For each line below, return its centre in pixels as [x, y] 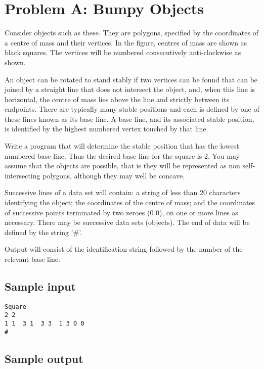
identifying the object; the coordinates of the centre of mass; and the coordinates [130, 202]
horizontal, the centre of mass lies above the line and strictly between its [117, 99]
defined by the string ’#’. [43, 232]
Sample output [44, 358]
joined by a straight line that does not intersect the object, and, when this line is [130, 89]
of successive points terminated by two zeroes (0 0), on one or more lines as [121, 212]
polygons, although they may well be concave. [114, 175]
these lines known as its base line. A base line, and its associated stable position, [129, 119]
